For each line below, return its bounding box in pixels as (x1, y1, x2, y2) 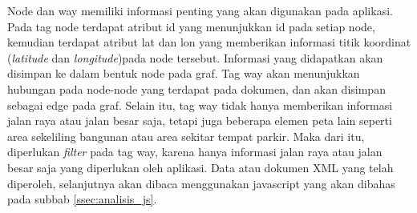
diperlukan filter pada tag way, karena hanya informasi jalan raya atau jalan (7, 143, 383, 160)
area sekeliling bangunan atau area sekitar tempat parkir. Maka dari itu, (7, 127, 365, 144)
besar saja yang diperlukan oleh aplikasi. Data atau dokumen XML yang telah (7, 159, 394, 175)
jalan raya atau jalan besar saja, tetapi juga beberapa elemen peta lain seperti (7, 112, 392, 129)
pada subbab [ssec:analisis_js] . (7, 191, 157, 207)
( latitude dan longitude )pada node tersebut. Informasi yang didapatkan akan (7, 49, 383, 66)
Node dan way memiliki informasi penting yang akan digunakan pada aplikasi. (7, 2, 393, 18)
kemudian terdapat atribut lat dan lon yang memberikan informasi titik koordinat (7, 34, 411, 50)
